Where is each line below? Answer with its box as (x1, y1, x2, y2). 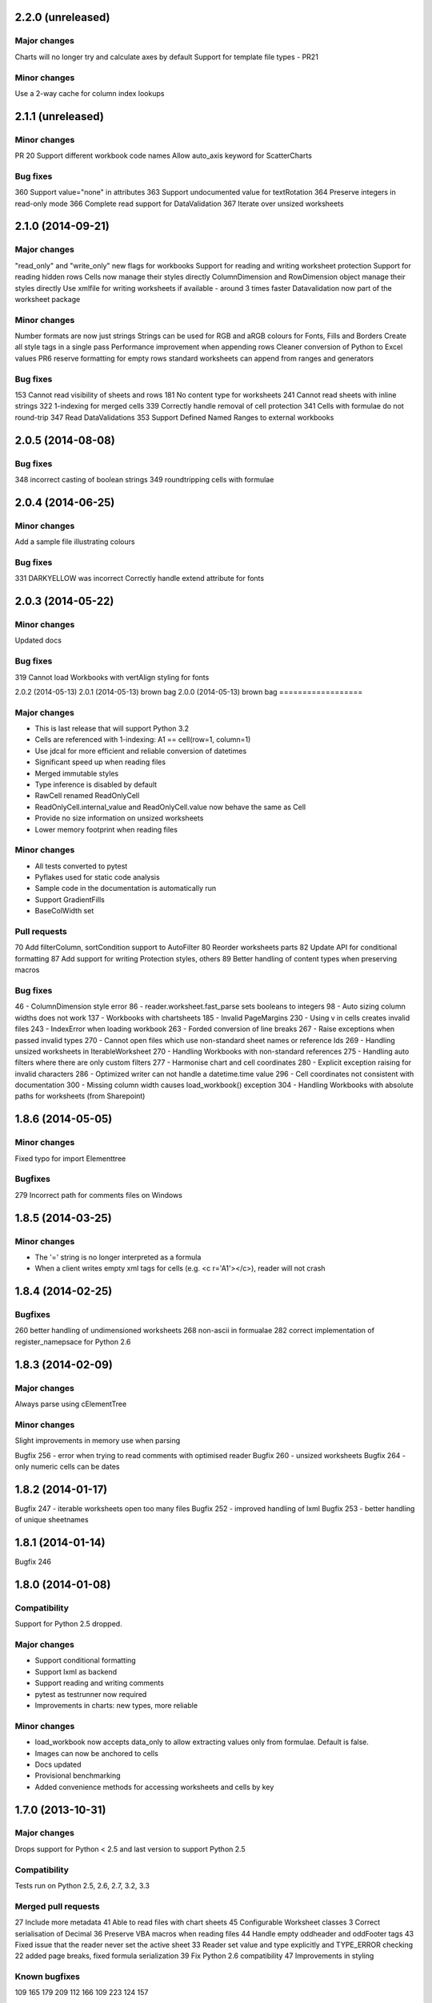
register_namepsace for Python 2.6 (14, 1336, 131, 1346)
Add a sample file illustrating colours (14, 537, 135, 546)
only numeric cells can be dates (14, 1461, 120, 1471)
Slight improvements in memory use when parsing (14, 1436, 181, 1445)
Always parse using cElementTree (14, 1399, 127, 1409)
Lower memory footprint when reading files (34, 824, 178, 834)
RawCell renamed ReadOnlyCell (34, 791, 140, 800)
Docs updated (34, 1759, 82, 1769)
